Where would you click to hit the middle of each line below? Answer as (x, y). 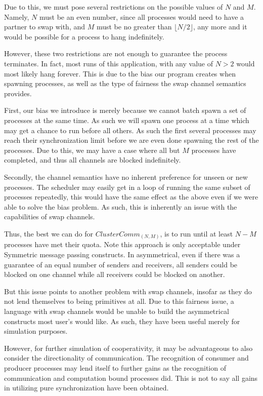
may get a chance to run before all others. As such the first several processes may (130, 130)
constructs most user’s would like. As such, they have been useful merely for (122, 321)
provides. (18, 93)
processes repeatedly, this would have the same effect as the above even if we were (131, 197)
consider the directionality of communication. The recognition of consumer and (126, 358)
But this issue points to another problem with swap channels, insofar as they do (128, 291)
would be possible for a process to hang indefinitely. (84, 36)
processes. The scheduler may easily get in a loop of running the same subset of (127, 187)
